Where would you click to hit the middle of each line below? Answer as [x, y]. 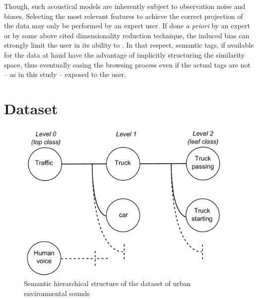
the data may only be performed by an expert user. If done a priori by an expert [127, 26]
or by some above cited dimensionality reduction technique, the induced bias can [127, 35]
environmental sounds [57, 293]
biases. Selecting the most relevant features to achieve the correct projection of [124, 16]
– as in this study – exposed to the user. [65, 74]
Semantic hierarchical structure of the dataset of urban [107, 283]
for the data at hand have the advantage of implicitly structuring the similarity [124, 54]
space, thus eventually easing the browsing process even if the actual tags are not [127, 64]
